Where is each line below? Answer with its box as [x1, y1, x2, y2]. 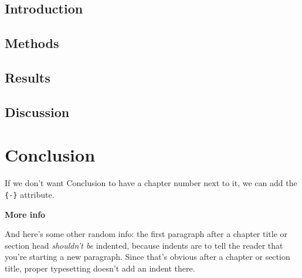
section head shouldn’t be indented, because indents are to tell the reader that [5, 239, 283, 251]
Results [5, 68, 50, 86]
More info [5, 208, 46, 220]
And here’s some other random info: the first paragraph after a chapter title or [5, 228, 288, 240]
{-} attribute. [5, 188, 55, 200]
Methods [5, 34, 59, 52]
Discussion [5, 102, 70, 121]
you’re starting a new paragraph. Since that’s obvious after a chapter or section [5, 250, 290, 263]
